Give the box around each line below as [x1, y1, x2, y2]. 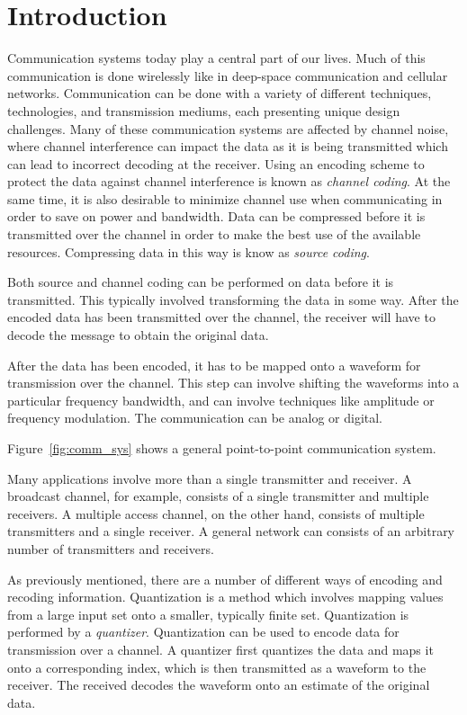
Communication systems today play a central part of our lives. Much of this [7, 49, 426, 67]
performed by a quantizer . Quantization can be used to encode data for [7, 622, 400, 641]
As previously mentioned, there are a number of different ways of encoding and [7, 569, 443, 588]
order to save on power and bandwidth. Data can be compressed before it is [7, 207, 426, 226]
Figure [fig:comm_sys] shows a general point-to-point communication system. [7, 439, 436, 457]
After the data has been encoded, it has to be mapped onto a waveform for [7, 355, 421, 374]
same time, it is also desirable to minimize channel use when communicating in [7, 189, 443, 208]
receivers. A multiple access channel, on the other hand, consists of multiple [7, 504, 425, 523]
